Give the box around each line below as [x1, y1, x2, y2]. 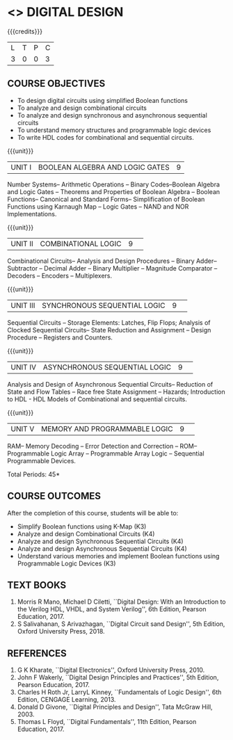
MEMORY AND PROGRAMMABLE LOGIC [40, 424, 173, 433]
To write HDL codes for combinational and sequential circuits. [17, 133, 195, 141]
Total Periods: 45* [7, 470, 61, 478]
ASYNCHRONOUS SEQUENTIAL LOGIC [42, 362, 172, 372]
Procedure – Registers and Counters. [7, 333, 113, 341]
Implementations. [7, 209, 57, 218]
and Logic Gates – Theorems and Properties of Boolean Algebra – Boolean [7, 187, 220, 195]
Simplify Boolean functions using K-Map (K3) [17, 522, 147, 531]
